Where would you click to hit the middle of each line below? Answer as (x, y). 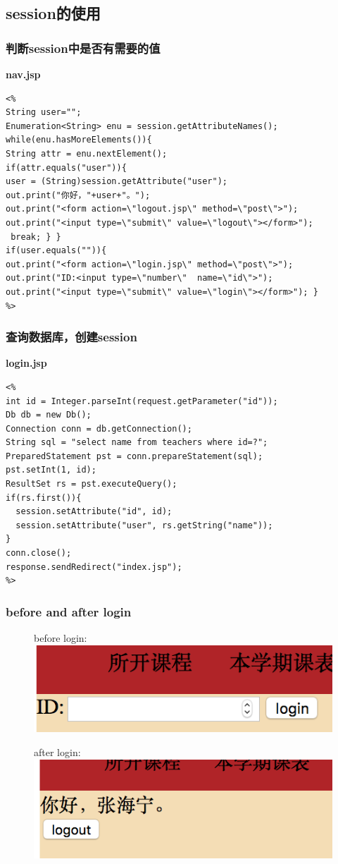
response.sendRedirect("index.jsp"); (94, 567)
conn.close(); (39, 553)
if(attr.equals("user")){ (66, 168)
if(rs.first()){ (44, 498)
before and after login (69, 611)
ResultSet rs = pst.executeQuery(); (92, 484)
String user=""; (44, 112)
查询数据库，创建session (71, 337)
